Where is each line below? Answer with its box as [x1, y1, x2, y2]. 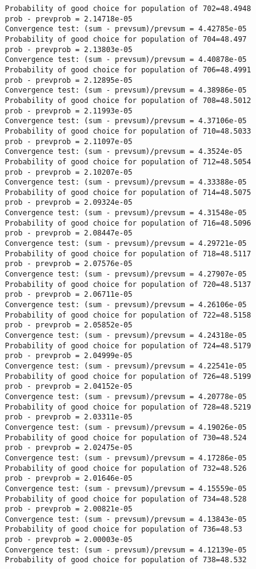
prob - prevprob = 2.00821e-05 [5, 505, 133, 514]
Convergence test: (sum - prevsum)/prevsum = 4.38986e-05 [5, 86, 247, 95]
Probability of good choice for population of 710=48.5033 [5, 126, 251, 136]
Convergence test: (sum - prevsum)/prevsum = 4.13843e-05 [5, 514, 247, 524]
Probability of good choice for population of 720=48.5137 [5, 280, 251, 289]
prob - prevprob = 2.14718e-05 [5, 14, 133, 23]
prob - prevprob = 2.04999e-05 [5, 351, 133, 361]
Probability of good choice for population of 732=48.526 [5, 464, 247, 473]
